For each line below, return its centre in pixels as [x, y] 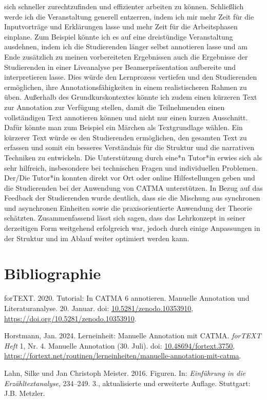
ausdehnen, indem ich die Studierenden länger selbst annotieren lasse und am [126, 47]
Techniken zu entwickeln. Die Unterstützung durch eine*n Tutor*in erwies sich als [133, 157]
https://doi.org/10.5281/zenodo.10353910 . [70, 318]
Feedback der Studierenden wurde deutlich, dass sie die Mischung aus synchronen [132, 198]
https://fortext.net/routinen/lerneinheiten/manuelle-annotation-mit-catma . [123, 356]
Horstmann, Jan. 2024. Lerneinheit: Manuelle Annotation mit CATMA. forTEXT [133, 335]
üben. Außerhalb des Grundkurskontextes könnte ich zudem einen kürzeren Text [131, 97]
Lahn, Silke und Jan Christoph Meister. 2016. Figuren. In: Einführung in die [125, 372]
